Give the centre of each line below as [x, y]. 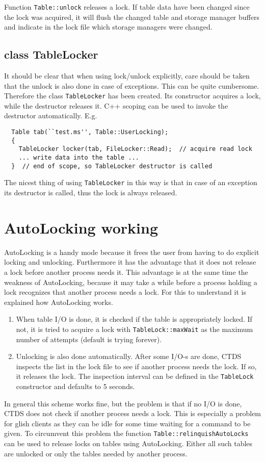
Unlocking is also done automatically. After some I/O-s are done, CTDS [129, 356]
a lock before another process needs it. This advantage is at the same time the [126, 272]
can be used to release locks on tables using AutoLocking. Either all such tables [128, 443]
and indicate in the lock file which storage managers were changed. [108, 27]
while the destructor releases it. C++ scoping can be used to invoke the [116, 105]
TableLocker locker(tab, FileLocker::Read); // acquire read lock [135, 149]
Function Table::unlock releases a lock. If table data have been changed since [127, 7]
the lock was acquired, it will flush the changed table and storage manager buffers [132, 17]
